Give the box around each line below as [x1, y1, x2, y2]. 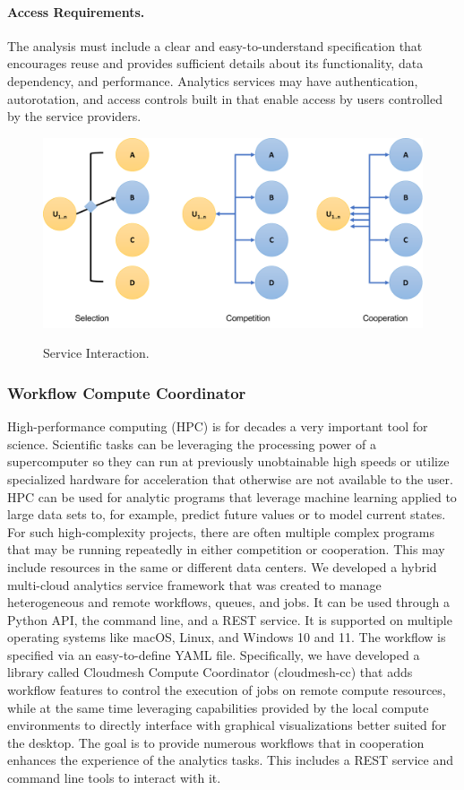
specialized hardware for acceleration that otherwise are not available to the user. [7, 469, 453, 488]
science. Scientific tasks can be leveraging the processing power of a [7, 434, 376, 453]
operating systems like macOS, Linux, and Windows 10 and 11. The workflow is [7, 628, 446, 647]
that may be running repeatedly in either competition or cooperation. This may [7, 540, 445, 559]
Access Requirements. [7, 2, 145, 21]
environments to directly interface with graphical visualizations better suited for [7, 716, 447, 734]
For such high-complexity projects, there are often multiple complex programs [7, 522, 435, 541]
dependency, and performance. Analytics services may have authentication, [7, 71, 418, 90]
